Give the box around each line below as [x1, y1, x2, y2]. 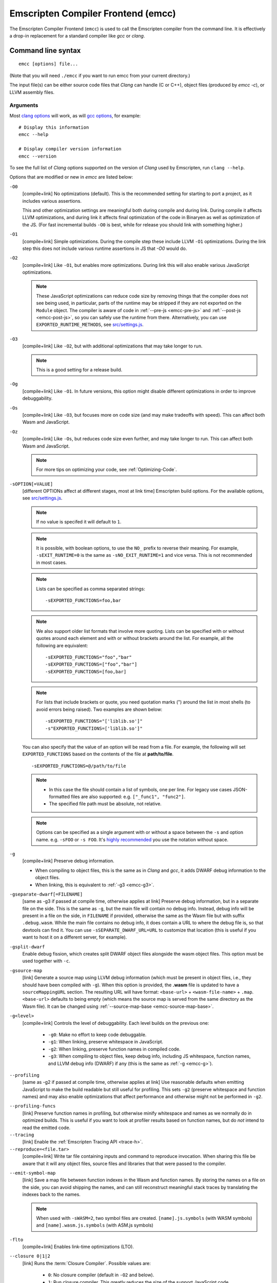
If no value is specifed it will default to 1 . [36, 519, 122, 525]
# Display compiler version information [18, 146, 122, 152]
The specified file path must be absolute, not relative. [49, 801, 162, 807]
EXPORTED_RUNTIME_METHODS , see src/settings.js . [36, 321, 144, 328]
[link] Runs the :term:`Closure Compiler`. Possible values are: [22, 1260, 151, 1266]
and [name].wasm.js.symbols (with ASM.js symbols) [36, 1222, 154, 1229]
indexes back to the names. [22, 1191, 81, 1198]
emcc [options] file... [18, 61, 78, 67]
